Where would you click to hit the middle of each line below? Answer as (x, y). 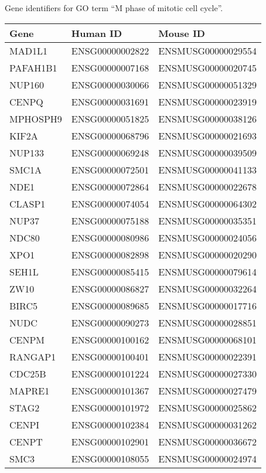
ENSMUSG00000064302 (208, 203)
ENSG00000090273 (110, 322)
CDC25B (28, 373)
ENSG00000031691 (110, 101)
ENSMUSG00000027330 (208, 373)
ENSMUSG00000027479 (208, 390)
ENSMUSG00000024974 (208, 458)
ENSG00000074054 (110, 203)
